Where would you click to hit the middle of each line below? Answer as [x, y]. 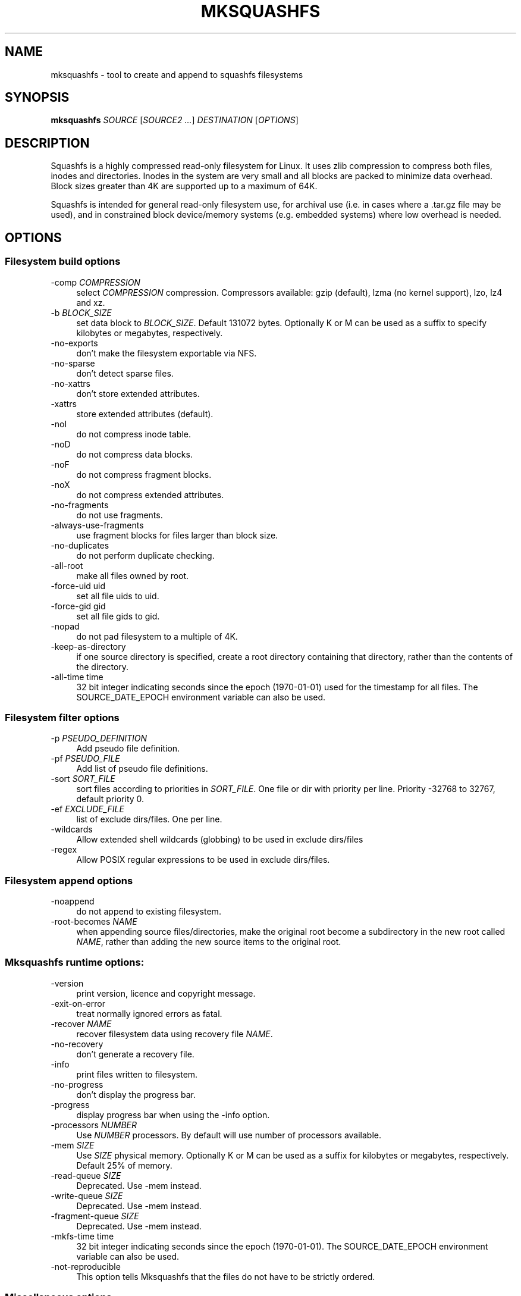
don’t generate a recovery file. [135, 1054]
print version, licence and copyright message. [166, 993]
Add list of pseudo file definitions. [142, 769]
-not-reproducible [86, 1266]
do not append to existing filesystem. [149, 911]
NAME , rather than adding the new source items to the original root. [209, 942]
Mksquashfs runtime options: [75, 962]
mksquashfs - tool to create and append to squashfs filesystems [177, 74]
